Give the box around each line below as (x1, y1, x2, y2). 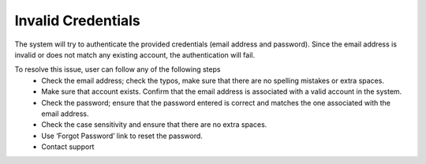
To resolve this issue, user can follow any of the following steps (14, 65, 221, 74)
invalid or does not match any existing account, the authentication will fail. (14, 50, 256, 59)
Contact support (41, 142, 95, 151)
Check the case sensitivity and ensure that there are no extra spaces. (41, 120, 267, 129)
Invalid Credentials (14, 12, 141, 29)
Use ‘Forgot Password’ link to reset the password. (41, 131, 203, 140)
